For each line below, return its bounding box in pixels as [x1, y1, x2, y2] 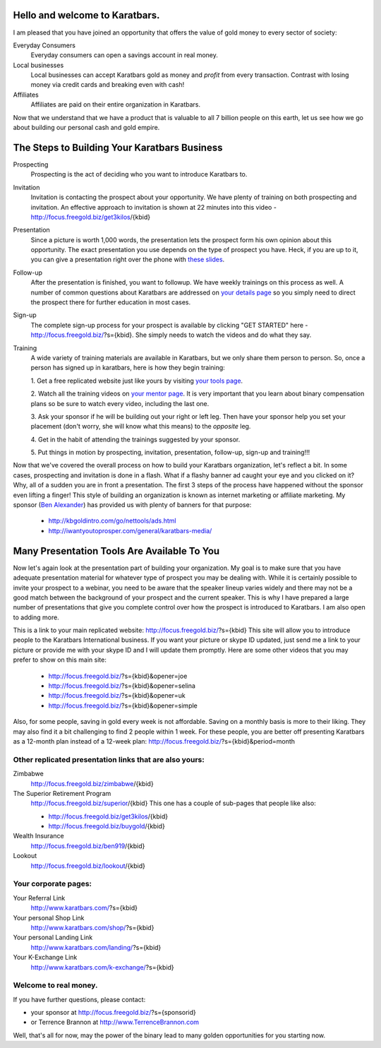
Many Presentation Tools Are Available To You [13, 544, 220, 557]
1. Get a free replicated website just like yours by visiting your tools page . [30, 376, 243, 385]
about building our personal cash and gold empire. [13, 124, 160, 132]
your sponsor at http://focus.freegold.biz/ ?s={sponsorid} [30, 1008, 197, 1017]
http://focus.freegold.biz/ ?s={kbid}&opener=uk [48, 691, 186, 700]
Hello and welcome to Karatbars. [13, 9, 160, 21]
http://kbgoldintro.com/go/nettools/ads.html [48, 516, 176, 525]
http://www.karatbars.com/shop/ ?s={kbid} [30, 923, 155, 931]
